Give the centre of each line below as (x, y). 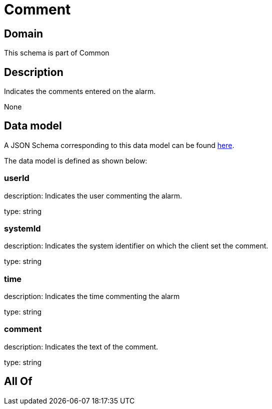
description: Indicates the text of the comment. (81, 346)
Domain (24, 33)
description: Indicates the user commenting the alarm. (93, 195)
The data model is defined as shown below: (76, 160)
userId (17, 178)
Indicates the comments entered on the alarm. (80, 91)
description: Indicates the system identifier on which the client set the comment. (136, 246)
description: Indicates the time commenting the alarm (92, 296)
